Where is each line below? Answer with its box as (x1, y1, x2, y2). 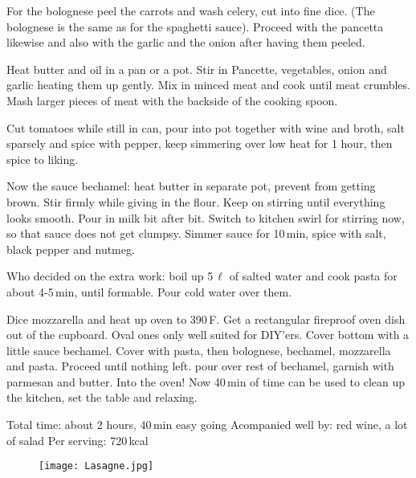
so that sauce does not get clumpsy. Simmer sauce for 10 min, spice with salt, (6, 225, 386, 242)
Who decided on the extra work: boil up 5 (6, 268, 214, 284)
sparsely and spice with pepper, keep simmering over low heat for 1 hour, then (6, 135, 393, 152)
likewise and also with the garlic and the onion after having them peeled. (6, 34, 365, 51)
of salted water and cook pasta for (229, 268, 398, 284)
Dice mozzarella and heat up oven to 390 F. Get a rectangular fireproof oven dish (6, 310, 406, 327)
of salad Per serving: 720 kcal (6, 431, 149, 448)
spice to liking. (6, 150, 79, 167)
